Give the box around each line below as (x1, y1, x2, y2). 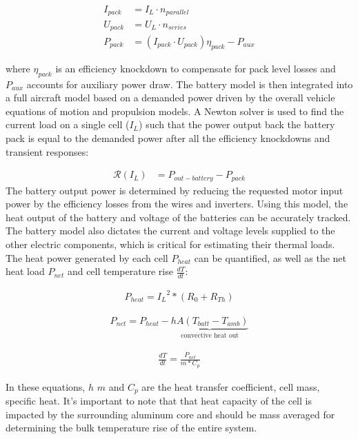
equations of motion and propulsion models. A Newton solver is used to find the (6, 103, 344, 118)
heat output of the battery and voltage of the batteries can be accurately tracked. (6, 210, 351, 224)
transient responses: (6, 144, 89, 159)
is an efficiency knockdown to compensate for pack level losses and (55, 61, 336, 75)
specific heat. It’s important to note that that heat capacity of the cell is (6, 394, 312, 408)
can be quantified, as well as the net (194, 250, 347, 265)
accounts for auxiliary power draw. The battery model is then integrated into (26, 76, 353, 91)
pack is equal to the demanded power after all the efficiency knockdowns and (6, 130, 330, 145)
